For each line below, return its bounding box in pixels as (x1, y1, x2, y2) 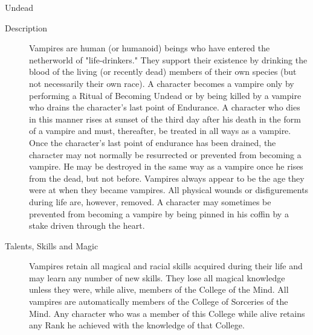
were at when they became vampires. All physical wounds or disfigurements (29, 183, 309, 196)
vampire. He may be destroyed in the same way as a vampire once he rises (29, 160, 303, 173)
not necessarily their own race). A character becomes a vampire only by (29, 77, 294, 89)
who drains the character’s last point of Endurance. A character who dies (29, 101, 300, 113)
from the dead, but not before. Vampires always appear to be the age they (29, 171, 305, 184)
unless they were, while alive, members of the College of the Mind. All (29, 283, 289, 296)
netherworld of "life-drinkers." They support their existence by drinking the (29, 53, 308, 66)
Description (5, 21, 47, 34)
